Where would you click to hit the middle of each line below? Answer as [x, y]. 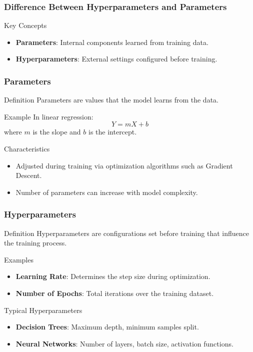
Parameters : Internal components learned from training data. [112, 42]
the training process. [35, 243]
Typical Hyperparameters [43, 310]
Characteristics [27, 148]
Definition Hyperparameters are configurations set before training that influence [126, 233]
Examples [19, 259]
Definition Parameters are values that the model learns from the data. [111, 100]
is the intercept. [113, 132]
